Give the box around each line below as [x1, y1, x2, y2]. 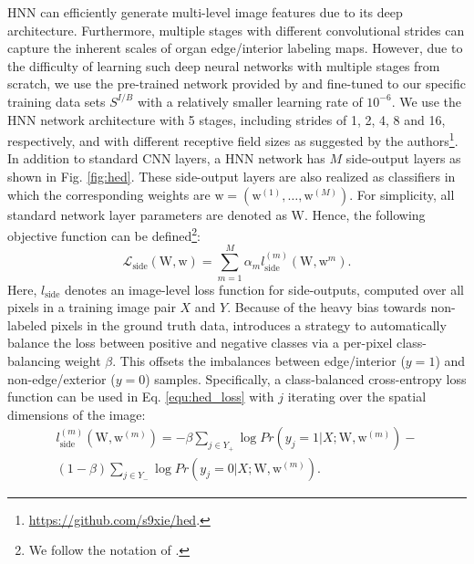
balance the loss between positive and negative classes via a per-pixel [7, 333, 393, 352]
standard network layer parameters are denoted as [7, 204, 287, 224]
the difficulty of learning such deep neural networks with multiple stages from [7, 56, 440, 75]
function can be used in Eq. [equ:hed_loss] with [7, 387, 274, 406]
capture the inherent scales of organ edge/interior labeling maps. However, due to [7, 38, 463, 57]
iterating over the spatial [287, 387, 427, 406]
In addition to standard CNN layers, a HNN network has [7, 149, 325, 168]
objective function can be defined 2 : [7, 224, 201, 245]
